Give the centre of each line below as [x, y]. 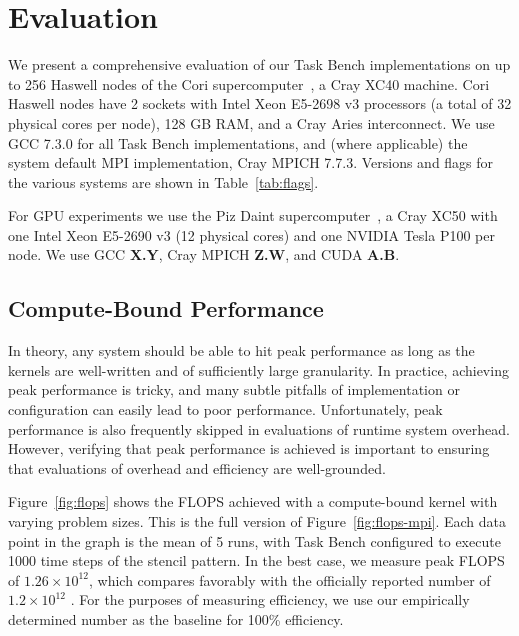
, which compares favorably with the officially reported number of [290, 579]
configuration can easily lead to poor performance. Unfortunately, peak [225, 409]
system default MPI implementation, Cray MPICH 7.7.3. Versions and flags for [251, 162]
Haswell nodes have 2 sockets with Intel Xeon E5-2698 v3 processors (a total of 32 [260, 103]
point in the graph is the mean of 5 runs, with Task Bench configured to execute [254, 540]
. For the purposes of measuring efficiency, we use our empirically [270, 599]
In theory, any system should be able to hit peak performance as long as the [241, 350]
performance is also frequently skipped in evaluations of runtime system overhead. [259, 428]
